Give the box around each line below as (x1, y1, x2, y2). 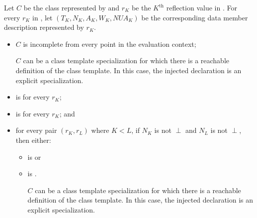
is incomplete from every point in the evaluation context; (23, 38, 196, 49)
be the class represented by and (23, 2, 120, 12)
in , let (32, 12, 53, 22)
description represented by (4, 22, 84, 32)
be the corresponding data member (141, 12, 248, 22)
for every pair (15, 125, 57, 135)
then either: (15, 134, 51, 145)
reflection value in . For (166, 2, 237, 12)
